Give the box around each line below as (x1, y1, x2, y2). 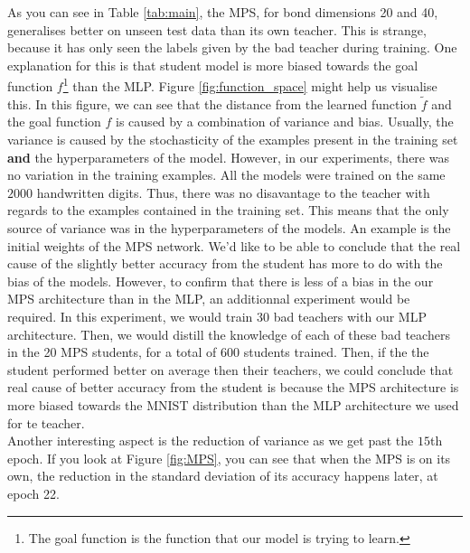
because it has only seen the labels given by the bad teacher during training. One (7, 38, 457, 57)
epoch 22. (7, 483, 60, 502)
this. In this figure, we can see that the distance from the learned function (7, 94, 418, 113)
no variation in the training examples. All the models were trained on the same (7, 165, 446, 184)
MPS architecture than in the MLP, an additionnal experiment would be (7, 289, 410, 308)
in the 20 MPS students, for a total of (7, 342, 217, 361)
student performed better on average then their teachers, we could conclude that (7, 360, 454, 379)
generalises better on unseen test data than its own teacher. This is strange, (7, 20, 427, 39)
